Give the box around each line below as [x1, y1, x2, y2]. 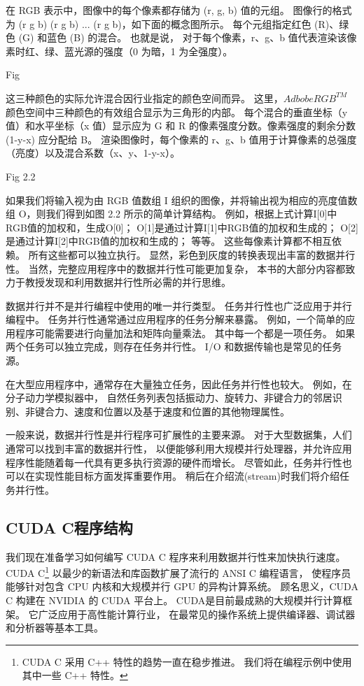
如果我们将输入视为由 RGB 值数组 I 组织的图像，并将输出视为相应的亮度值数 [6, 192, 358, 207]
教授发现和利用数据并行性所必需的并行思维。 [24, 275, 231, 290]
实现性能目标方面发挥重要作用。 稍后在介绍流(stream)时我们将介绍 [34, 469, 339, 483]
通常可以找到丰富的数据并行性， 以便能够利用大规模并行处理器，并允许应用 [6, 441, 352, 456]
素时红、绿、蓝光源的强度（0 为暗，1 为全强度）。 [6, 43, 233, 58]
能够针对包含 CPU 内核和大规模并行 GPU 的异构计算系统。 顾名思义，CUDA [6, 579, 358, 594]
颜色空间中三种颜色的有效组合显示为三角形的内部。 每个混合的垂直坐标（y [6, 104, 348, 119]
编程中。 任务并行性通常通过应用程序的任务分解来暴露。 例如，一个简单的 [6, 312, 346, 327]
